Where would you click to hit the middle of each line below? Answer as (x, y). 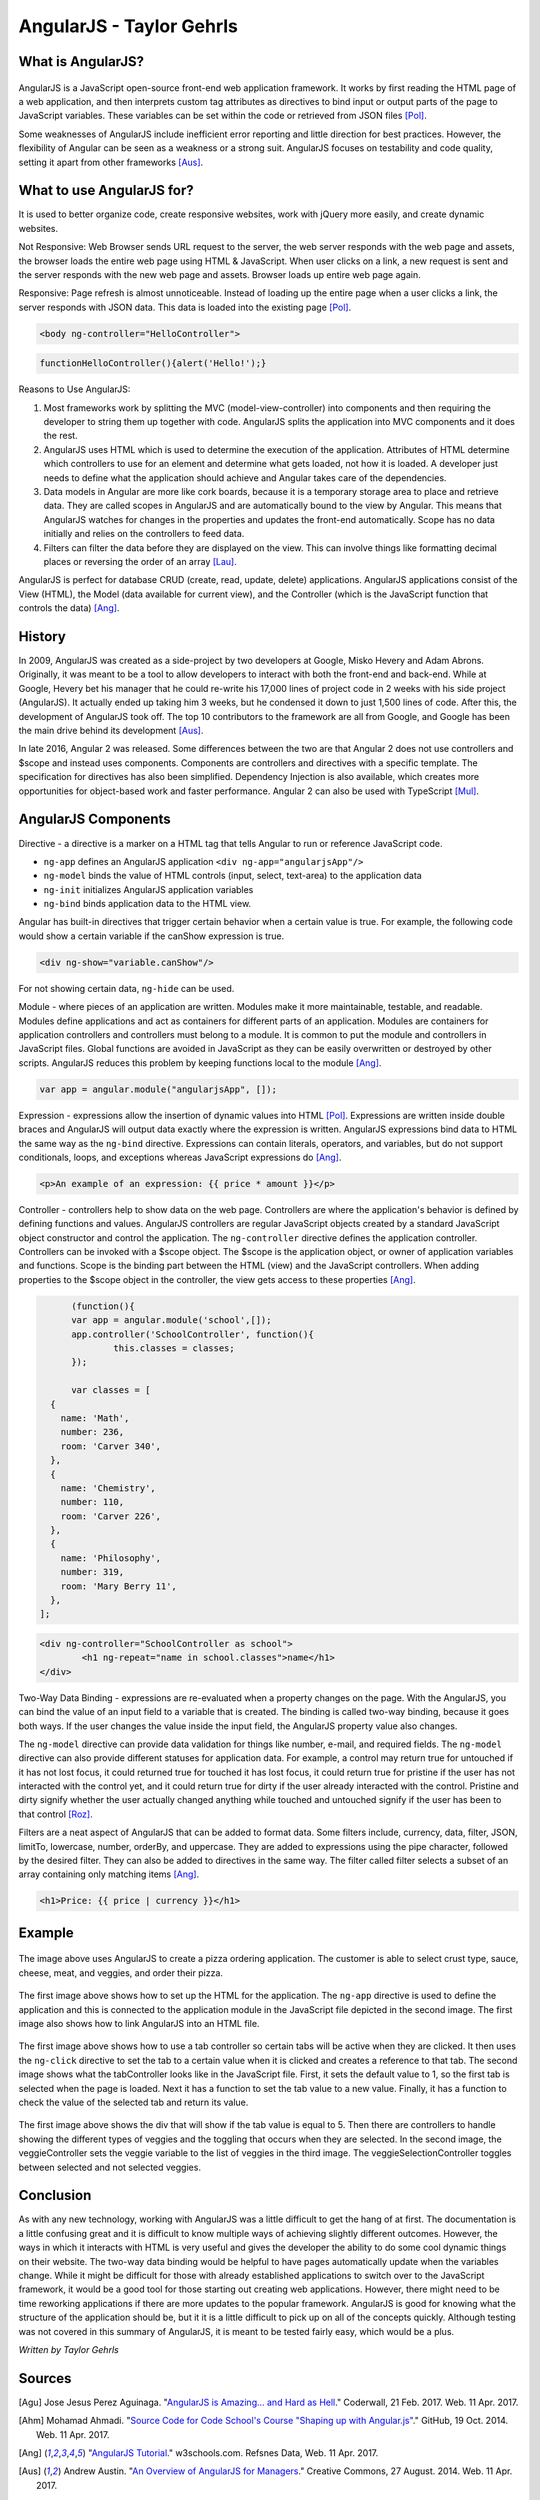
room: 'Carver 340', (111, 1446)
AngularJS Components (94, 819)
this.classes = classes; (174, 1348)
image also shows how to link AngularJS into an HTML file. (139, 2023)
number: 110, (92, 1502)
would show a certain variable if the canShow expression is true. (151, 936)
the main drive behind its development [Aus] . (111, 731)
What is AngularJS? (81, 61)
